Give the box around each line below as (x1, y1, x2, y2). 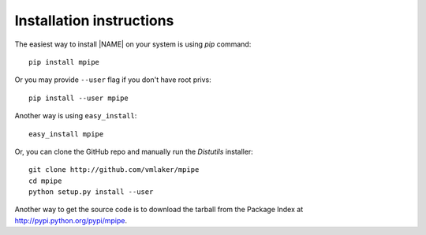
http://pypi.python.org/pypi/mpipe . (14, 215, 128, 225)
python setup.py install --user (28, 188, 154, 196)
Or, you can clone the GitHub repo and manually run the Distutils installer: (14, 147, 254, 156)
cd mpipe (28, 176, 62, 185)
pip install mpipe (28, 58, 100, 66)
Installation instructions (14, 12, 174, 29)
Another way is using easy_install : (14, 111, 137, 121)
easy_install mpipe (28, 129, 104, 138)
